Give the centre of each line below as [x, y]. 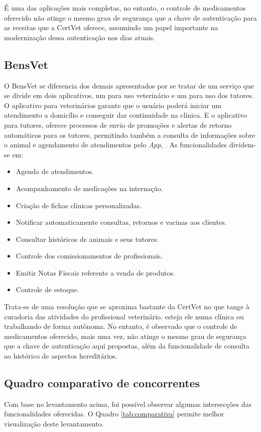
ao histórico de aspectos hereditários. [61, 356]
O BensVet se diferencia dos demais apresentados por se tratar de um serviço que [129, 85]
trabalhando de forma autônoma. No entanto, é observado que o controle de [121, 326]
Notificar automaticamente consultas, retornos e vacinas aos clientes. [121, 222]
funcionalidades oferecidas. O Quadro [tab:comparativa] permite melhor [114, 414]
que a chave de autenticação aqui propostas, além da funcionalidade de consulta [127, 346]
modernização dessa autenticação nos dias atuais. [80, 37]
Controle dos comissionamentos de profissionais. [89, 256]
